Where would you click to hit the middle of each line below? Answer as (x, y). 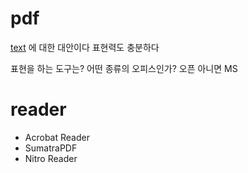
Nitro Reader (51, 158)
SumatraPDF (51, 148)
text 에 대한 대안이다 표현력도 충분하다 (85, 47)
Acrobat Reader (57, 137)
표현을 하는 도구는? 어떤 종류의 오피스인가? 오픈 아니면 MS (124, 68)
